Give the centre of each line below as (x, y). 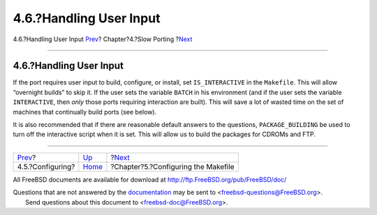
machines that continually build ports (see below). (85, 112)
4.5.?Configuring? (46, 166)
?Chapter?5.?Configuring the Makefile (172, 166)
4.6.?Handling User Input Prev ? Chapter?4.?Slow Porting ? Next (103, 39)
